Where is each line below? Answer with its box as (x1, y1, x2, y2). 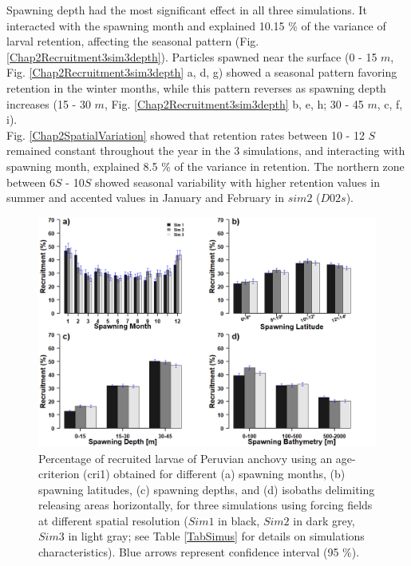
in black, (218, 512, 260, 528)
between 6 (6, 173, 56, 190)
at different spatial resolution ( (38, 512, 188, 528)
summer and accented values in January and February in (6, 189, 284, 206)
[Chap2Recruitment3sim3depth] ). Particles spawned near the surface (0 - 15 (6, 48, 377, 65)
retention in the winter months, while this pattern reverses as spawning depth (6, 79, 386, 96)
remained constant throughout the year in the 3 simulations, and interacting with (6, 142, 405, 159)
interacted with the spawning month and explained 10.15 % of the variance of (6, 17, 386, 34)
